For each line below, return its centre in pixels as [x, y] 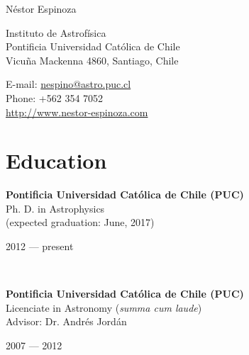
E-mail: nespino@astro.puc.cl [68, 84]
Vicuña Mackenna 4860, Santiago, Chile [92, 60]
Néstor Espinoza [41, 9]
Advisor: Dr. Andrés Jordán [66, 321]
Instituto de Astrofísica [56, 32]
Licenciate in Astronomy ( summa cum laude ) [104, 307]
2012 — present [40, 246]
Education [56, 160]
